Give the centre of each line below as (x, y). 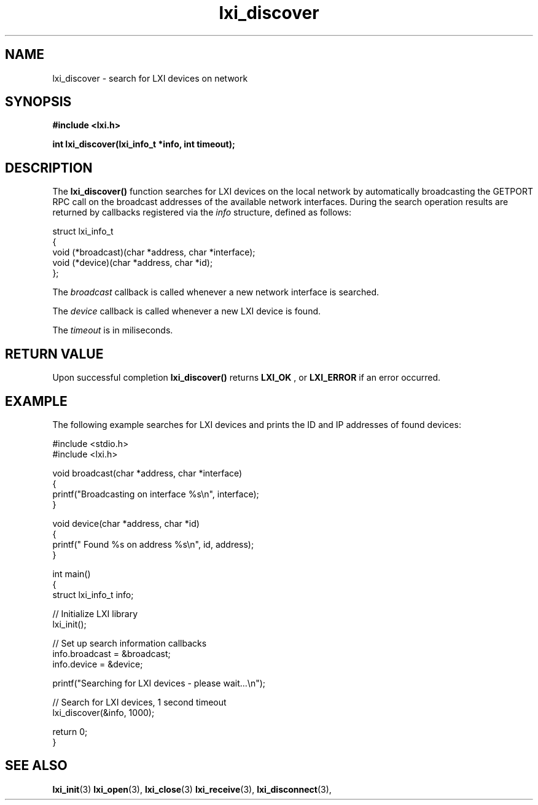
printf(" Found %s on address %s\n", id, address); (153, 544)
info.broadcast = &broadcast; (111, 653)
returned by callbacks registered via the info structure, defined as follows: (202, 212)
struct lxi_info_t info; (93, 594)
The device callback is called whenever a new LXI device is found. (187, 311)
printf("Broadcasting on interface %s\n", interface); (156, 494)
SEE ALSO (36, 766)
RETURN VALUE (54, 354)
